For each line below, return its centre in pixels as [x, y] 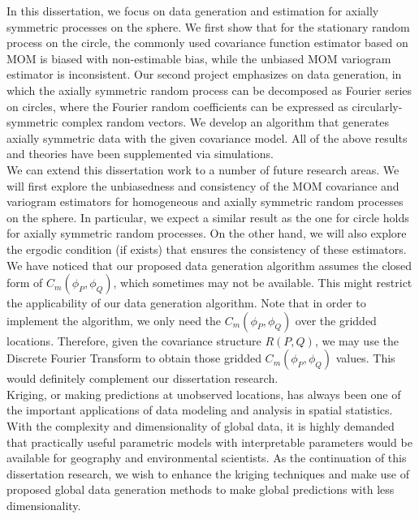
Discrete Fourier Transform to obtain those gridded [134, 358]
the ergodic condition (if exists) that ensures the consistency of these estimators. [207, 249]
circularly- [377, 106]
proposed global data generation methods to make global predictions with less [201, 489]
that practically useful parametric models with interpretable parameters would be [209, 442]
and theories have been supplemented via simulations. [140, 154]
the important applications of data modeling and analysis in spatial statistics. [200, 410]
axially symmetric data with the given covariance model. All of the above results [207, 137]
